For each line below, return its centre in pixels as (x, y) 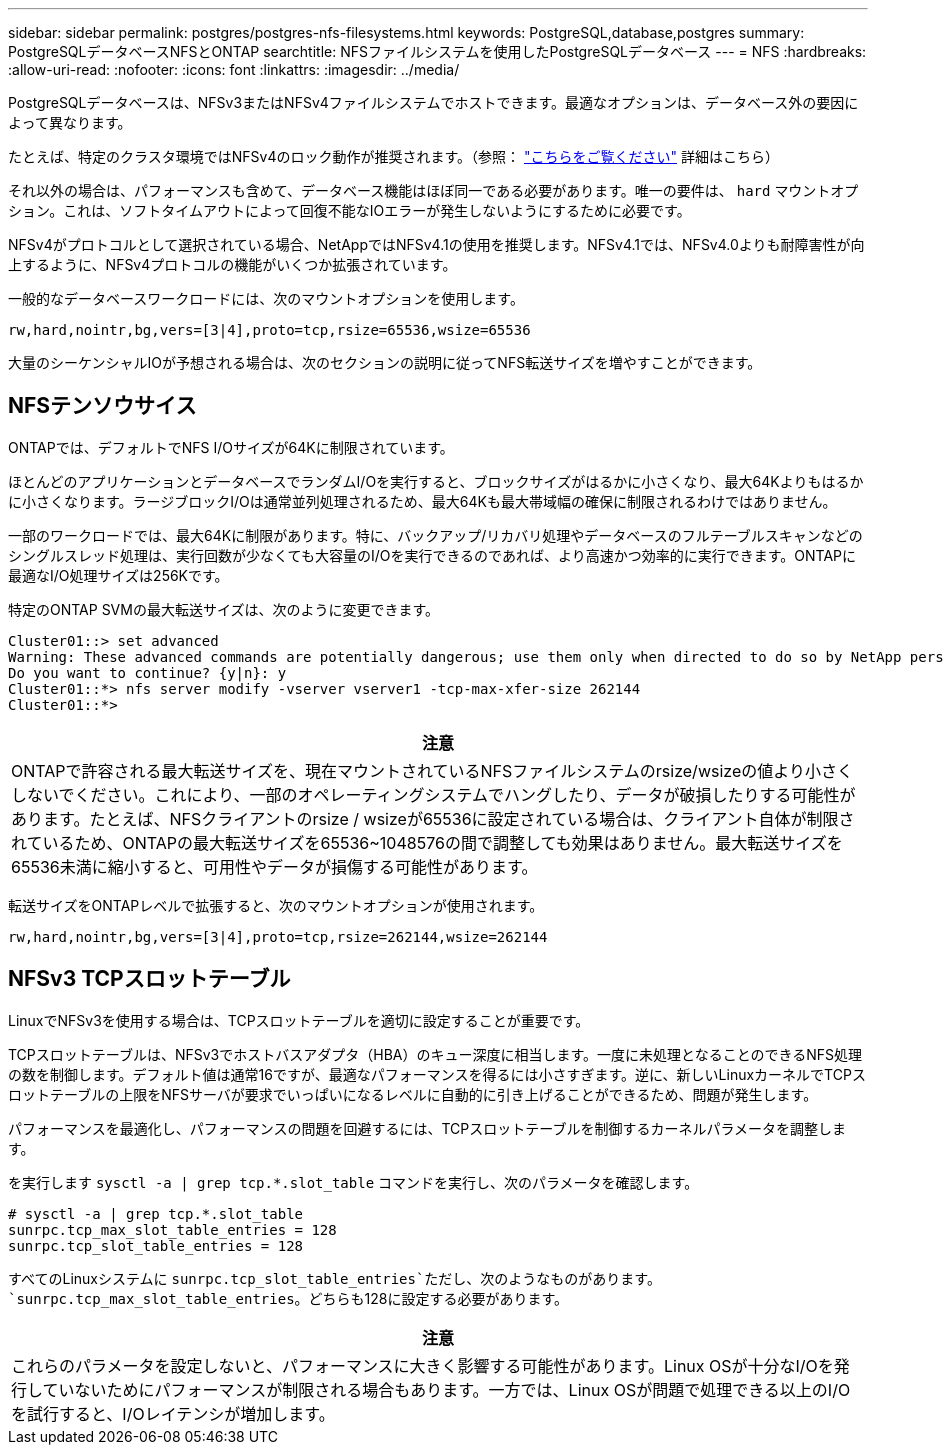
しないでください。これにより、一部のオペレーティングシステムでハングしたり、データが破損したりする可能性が (433, 794)
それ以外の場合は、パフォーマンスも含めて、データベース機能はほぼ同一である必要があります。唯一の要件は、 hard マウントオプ (433, 190)
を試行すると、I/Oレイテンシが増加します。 (173, 1413)
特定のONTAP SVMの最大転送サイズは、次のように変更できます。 (224, 609)
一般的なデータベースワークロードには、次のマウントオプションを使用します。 (266, 298)
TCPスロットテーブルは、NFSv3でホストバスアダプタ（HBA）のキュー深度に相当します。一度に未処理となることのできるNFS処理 (435, 1054)
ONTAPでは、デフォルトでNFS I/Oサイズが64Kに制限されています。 (231, 447)
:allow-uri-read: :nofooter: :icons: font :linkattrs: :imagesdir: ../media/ (234, 69)
